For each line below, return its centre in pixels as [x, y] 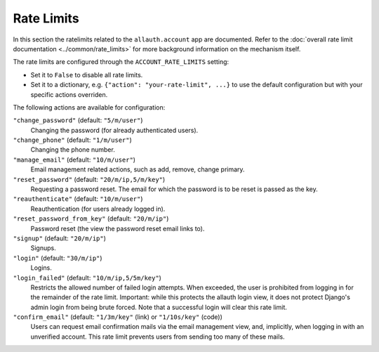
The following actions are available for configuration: [89, 107]
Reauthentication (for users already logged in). [98, 209]
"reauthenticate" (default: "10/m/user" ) [78, 199]
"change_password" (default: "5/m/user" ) [78, 120]
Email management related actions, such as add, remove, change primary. [138, 169]
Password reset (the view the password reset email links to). [118, 228]
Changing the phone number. [73, 150]
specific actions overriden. [69, 94]
